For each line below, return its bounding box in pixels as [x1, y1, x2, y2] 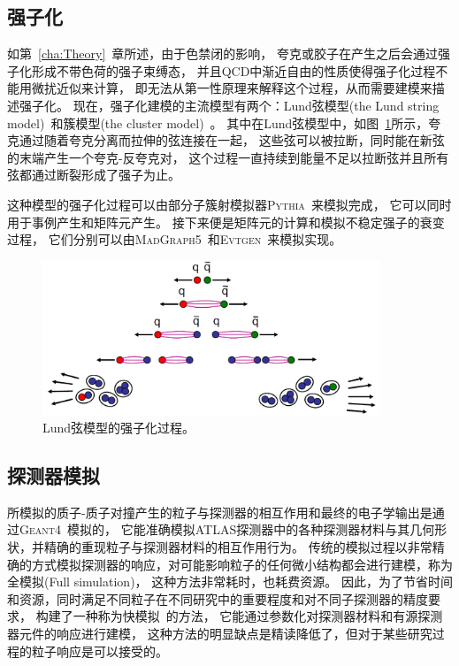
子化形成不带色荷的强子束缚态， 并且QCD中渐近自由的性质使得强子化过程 [7, 61, 436, 80]
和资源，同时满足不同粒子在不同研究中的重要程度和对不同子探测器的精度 [7, 589, 428, 608]
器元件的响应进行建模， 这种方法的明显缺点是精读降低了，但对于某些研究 [7, 624, 432, 643]
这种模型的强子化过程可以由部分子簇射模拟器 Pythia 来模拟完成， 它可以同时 [7, 195, 452, 213]
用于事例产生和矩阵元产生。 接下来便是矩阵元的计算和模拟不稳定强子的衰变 [7, 212, 445, 231]
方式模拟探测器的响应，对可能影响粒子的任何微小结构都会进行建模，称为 [31, 555, 453, 573]
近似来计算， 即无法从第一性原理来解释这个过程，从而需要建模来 [56, 79, 432, 97]
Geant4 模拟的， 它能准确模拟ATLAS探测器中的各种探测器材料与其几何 [19, 520, 435, 539]
